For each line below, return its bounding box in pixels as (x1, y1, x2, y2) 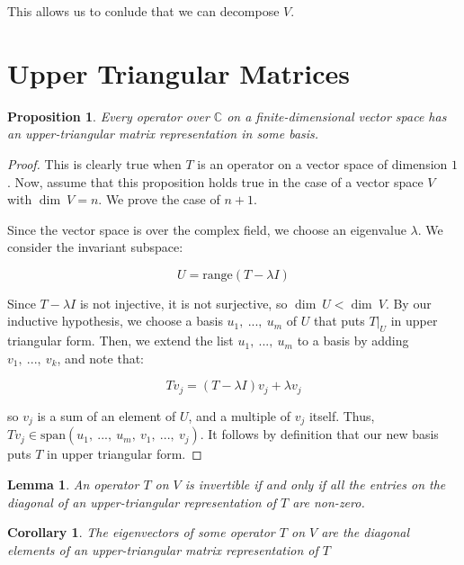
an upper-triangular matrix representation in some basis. (7, 124, 319, 143)
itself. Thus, (308, 406, 375, 425)
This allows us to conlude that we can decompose (7, 2, 280, 20)
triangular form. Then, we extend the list (7, 331, 234, 350)
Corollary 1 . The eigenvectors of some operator (7, 523, 275, 542)
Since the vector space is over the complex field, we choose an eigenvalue (7, 220, 406, 238)
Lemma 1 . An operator (7, 474, 139, 493)
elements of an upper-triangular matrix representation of (7, 540, 318, 559)
